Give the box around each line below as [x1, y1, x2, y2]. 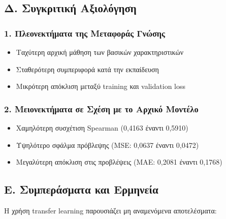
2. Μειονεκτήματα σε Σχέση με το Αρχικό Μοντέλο [4, 102, 199, 115]
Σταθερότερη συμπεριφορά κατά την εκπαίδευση [16, 64, 159, 74]
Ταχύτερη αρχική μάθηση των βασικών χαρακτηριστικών [16, 47, 184, 57]
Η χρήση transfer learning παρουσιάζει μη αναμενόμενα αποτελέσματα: [4, 205, 217, 215]
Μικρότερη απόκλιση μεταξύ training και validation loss [16, 81, 185, 91]
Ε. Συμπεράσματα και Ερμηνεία [4, 181, 158, 197]
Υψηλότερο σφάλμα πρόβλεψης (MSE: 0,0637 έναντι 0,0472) [16, 139, 199, 150]
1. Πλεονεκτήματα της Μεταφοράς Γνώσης [4, 26, 166, 39]
